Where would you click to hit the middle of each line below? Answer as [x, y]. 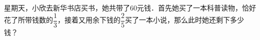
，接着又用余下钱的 [89, 20]
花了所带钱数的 [28, 20]
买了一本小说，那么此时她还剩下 [177, 20]
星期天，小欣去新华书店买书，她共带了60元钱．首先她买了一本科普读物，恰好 [130, 7]
